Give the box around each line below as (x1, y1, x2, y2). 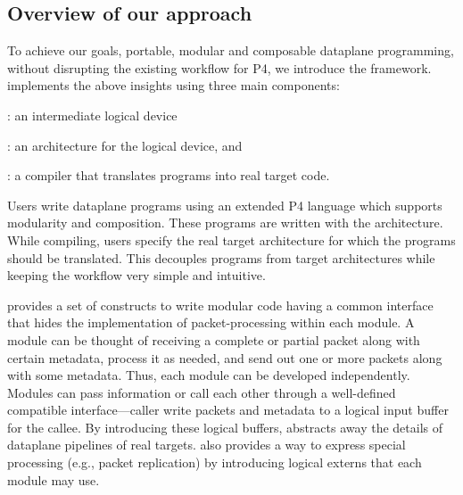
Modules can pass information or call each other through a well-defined (7, 383, 396, 401)
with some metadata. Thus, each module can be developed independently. (7, 366, 410, 384)
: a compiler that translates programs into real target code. (7, 166, 330, 185)
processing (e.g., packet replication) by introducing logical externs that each (7, 453, 422, 472)
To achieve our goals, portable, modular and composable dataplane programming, (7, 41, 454, 60)
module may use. (7, 470, 100, 489)
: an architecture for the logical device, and (7, 136, 243, 154)
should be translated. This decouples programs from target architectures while (7, 248, 435, 267)
